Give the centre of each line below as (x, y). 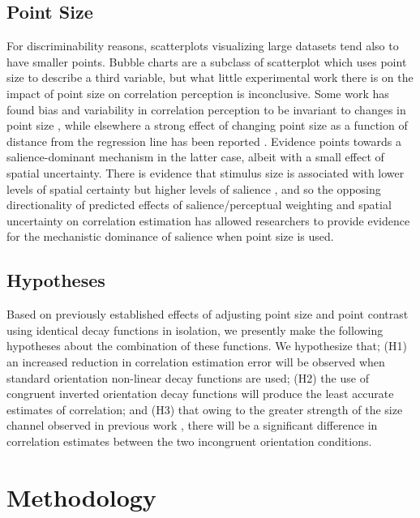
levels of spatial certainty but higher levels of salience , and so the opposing (194, 188)
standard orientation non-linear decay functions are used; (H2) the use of (188, 377)
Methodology (81, 497)
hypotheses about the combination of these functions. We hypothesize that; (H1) (207, 346)
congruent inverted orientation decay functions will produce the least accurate (200, 394)
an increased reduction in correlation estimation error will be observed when (196, 361)
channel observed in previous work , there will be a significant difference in (192, 425)
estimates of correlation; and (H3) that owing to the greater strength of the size (205, 409)
